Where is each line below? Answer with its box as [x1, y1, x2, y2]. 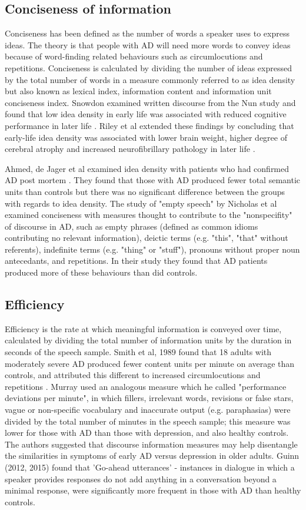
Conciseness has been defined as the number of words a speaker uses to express [5, 27, 290, 39]
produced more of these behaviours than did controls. [5, 266, 198, 279]
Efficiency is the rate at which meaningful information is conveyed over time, [5, 322, 282, 335]
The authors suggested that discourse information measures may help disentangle [5, 438, 298, 450]
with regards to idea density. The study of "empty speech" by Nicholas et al [5, 197, 277, 209]
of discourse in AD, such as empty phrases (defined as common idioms [5, 220, 258, 232]
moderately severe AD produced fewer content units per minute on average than [5, 357, 295, 369]
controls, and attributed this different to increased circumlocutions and [5, 369, 261, 381]
